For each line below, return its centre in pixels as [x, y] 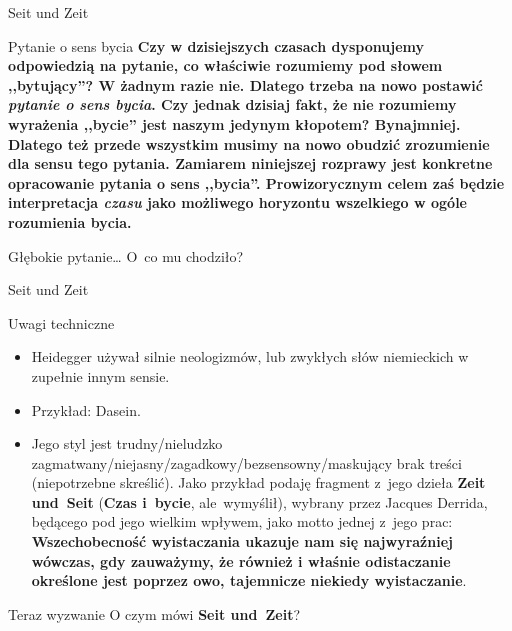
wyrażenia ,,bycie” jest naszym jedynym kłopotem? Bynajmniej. [234, 123]
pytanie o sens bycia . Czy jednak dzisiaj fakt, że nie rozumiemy [232, 104]
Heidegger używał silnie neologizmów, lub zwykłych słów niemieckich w [250, 356]
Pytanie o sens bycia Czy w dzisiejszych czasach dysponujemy [216, 45]
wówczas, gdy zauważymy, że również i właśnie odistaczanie [241, 560]
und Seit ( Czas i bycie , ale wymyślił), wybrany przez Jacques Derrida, [259, 501]
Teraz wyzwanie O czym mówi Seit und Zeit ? [154, 613]
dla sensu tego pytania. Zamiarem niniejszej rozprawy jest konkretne [250, 163]
